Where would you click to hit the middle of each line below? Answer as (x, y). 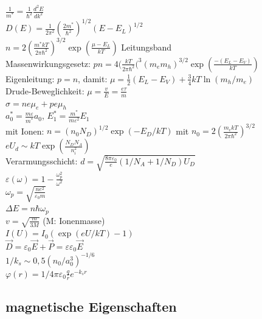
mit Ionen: (25, 131)
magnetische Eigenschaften (91, 307)
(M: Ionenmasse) (74, 220)
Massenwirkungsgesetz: (48, 63)
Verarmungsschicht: (42, 160)
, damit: (93, 78)
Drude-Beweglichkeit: (45, 90)
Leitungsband (147, 47)
